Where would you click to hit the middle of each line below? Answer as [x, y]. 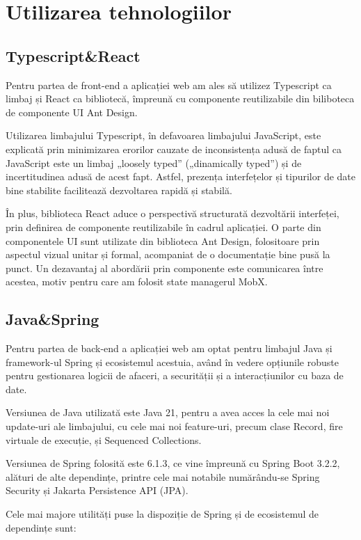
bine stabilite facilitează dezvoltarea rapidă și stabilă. [119, 190]
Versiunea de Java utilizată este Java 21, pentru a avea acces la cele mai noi [168, 412]
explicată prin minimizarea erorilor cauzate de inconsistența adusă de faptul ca [174, 149]
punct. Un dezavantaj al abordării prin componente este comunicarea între [165, 268]
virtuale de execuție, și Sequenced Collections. [104, 439]
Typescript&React [73, 55]
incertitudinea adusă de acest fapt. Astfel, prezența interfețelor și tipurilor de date [181, 176]
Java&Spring [53, 319]
